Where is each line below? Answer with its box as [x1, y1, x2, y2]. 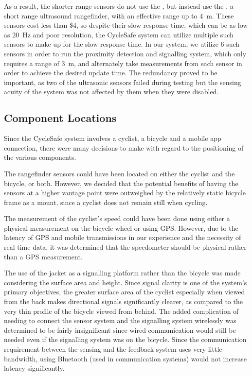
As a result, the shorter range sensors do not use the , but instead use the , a [4, 1, 234, 11]
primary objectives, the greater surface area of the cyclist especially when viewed [4, 287, 245, 297]
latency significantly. [4, 363, 65, 373]
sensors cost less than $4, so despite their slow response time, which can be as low [4, 20, 248, 30]
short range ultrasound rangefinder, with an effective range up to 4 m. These [4, 10, 234, 20]
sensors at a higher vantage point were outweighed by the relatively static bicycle [4, 188, 246, 198]
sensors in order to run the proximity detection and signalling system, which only [4, 48, 247, 58]
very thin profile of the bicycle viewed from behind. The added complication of [4, 306, 239, 316]
